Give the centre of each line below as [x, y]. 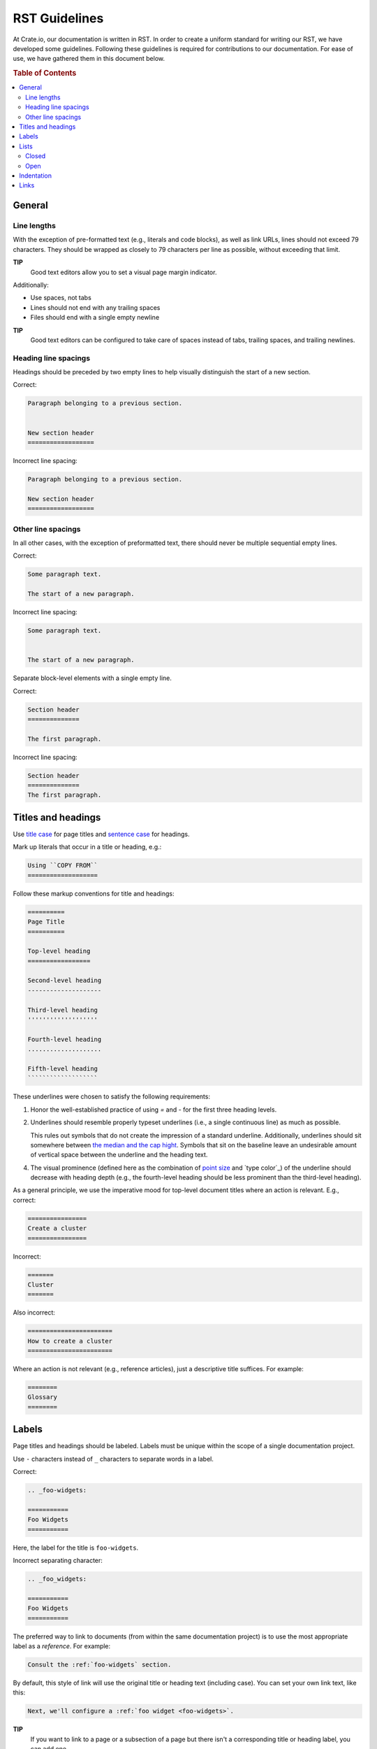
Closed [36, 156]
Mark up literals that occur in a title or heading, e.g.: [87, 847]
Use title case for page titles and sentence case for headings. [101, 834]
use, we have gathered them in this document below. [89, 59]
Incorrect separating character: [58, 1561]
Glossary [43, 1397]
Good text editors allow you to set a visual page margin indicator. [124, 272]
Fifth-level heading [62, 1068]
